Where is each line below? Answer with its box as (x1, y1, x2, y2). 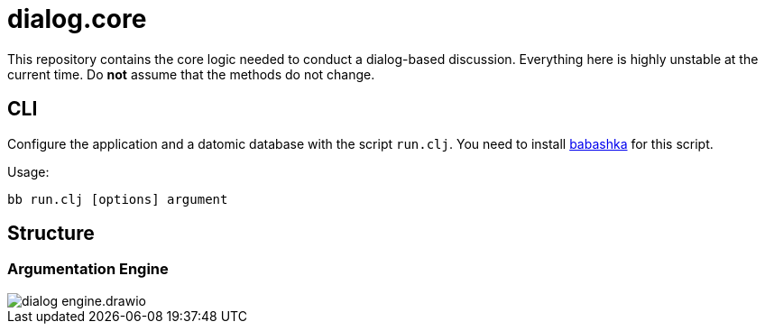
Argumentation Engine (7, 260, 169, 279)
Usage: (7, 163, 50, 179)
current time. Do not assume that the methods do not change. (7, 66, 375, 82)
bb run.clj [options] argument (7, 191, 228, 207)
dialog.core (7, 4, 147, 34)
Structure (7, 222, 95, 245)
